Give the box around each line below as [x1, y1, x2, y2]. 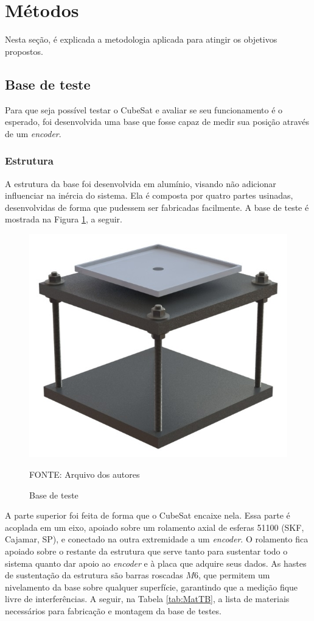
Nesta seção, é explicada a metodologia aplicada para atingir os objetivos [5, 33, 277, 46]
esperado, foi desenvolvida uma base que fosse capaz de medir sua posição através [5, 115, 310, 128]
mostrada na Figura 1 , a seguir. [5, 213, 122, 225]
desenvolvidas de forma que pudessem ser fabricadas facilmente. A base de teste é [5, 200, 309, 213]
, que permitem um [198, 569, 270, 581]
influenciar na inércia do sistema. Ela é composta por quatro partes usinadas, [5, 189, 293, 202]
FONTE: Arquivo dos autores [29, 467, 140, 480]
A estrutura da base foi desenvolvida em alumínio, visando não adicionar [5, 177, 276, 190]
